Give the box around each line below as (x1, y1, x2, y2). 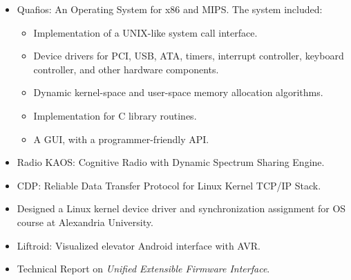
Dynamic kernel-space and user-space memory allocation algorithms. (33, 85, 323, 100)
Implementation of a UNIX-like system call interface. (33, 25, 258, 39)
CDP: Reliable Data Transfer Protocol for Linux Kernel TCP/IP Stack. (17, 178, 321, 192)
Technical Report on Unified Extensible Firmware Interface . (17, 261, 270, 276)
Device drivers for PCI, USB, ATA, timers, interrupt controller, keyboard (33, 48, 344, 63)
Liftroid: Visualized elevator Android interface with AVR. (17, 238, 261, 252)
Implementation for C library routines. (33, 108, 197, 122)
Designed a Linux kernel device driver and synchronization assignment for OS (17, 201, 346, 216)
